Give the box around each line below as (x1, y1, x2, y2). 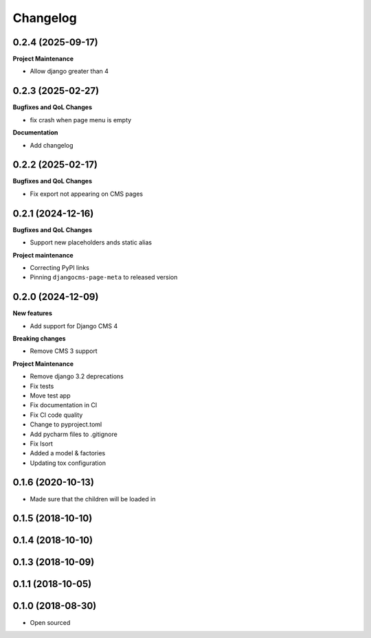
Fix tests (30, 382, 54, 390)
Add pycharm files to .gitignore (30, 430, 118, 438)
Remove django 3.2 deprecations (30, 372, 124, 380)
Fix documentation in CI (30, 401, 98, 409)
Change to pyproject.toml (30, 420, 102, 429)
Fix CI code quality (30, 411, 83, 419)
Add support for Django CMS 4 (30, 321, 118, 330)
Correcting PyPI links (30, 263, 89, 271)
